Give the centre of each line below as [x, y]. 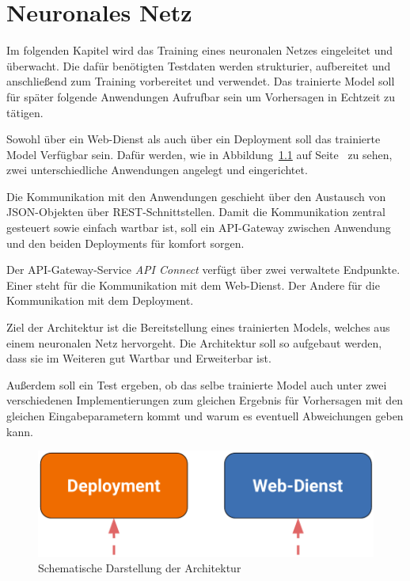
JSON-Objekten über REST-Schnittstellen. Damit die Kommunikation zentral [196, 212]
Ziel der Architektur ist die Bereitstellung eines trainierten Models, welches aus [198, 327]
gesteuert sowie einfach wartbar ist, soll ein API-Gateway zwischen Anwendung [199, 228]
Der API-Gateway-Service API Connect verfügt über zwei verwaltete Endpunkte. [203, 270]
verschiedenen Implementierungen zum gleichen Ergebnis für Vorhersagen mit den [205, 400]
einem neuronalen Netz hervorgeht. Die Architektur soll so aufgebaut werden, [194, 342]
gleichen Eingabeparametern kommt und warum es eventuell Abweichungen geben [205, 416]
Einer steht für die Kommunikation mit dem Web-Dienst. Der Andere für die [193, 285]
